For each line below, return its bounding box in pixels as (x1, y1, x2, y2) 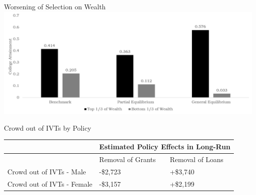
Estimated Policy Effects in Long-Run (99, 141, 230, 151)
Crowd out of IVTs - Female (7, 178, 93, 189)
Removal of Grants (99, 154, 156, 164)
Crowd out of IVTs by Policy (4, 122, 92, 133)
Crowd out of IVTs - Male (7, 166, 86, 176)
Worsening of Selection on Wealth (4, 1, 106, 11)
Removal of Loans (169, 154, 224, 164)
